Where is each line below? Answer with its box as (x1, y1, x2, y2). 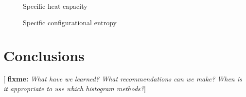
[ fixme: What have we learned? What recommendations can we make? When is (3, 74, 242, 84)
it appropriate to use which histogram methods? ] (3, 83, 146, 93)
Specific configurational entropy (23, 17, 117, 27)
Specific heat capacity (23, 1, 88, 11)
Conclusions (3, 46, 85, 65)
